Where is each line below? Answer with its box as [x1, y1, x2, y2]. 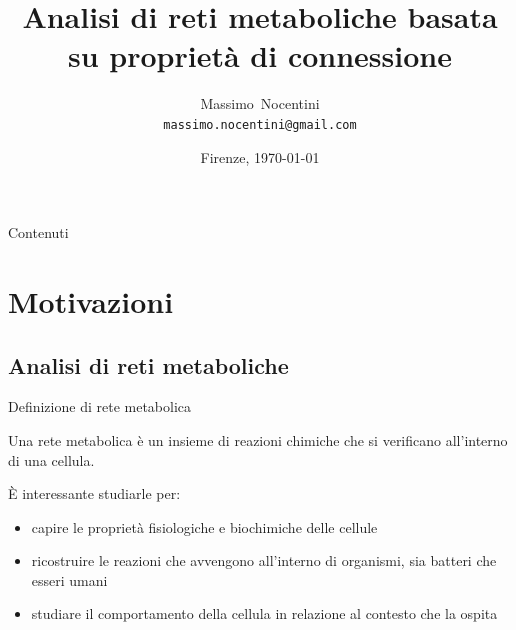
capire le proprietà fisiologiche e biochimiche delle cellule [31, 516, 378, 537]
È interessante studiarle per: [8, 483, 181, 504]
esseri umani [31, 569, 108, 590]
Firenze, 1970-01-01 [200, 146, 320, 167]
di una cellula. [8, 449, 95, 470]
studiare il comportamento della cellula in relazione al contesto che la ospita [31, 603, 498, 624]
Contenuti [8, 222, 69, 243]
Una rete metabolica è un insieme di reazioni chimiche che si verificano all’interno [8, 429, 508, 450]
